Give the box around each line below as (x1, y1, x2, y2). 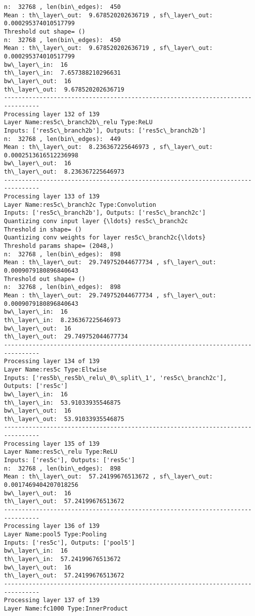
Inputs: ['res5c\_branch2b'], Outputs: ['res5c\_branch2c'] (4, 209, 206, 217)
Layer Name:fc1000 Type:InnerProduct (4, 605, 128, 612)
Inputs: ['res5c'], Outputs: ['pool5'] (4, 539, 135, 546)
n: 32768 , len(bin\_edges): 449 (4, 135, 121, 142)
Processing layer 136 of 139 (4, 522, 100, 530)
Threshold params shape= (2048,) (4, 242, 114, 250)
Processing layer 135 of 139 (4, 440, 100, 447)
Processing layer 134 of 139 (4, 358, 100, 365)
